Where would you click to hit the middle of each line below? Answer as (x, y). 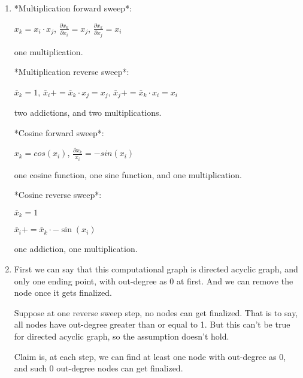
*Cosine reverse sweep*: (58, 195)
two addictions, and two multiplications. (88, 112)
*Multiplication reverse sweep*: (72, 72)
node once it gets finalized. (63, 292)
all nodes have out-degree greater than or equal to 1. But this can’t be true (152, 324)
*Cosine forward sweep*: (59, 132)
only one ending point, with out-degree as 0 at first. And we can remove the (154, 280)
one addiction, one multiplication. (76, 249)
